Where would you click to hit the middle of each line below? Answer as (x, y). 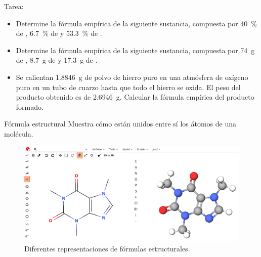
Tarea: (14, 6)
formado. (30, 106)
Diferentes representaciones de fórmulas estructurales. (107, 248)
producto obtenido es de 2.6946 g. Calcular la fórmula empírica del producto (135, 97)
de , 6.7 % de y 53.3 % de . (59, 33)
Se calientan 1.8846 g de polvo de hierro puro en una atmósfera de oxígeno (132, 77)
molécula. (19, 133)
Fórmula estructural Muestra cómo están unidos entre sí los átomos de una (120, 124)
